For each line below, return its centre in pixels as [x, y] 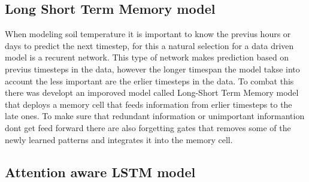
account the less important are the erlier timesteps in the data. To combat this [149, 81]
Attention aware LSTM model [100, 172]
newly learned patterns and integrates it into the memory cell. [119, 139]
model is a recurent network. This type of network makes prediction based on [147, 57]
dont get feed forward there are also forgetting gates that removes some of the [148, 127]
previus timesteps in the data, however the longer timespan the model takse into [152, 69]
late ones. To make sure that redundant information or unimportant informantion [155, 116]
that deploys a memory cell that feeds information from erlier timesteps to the [149, 104]
